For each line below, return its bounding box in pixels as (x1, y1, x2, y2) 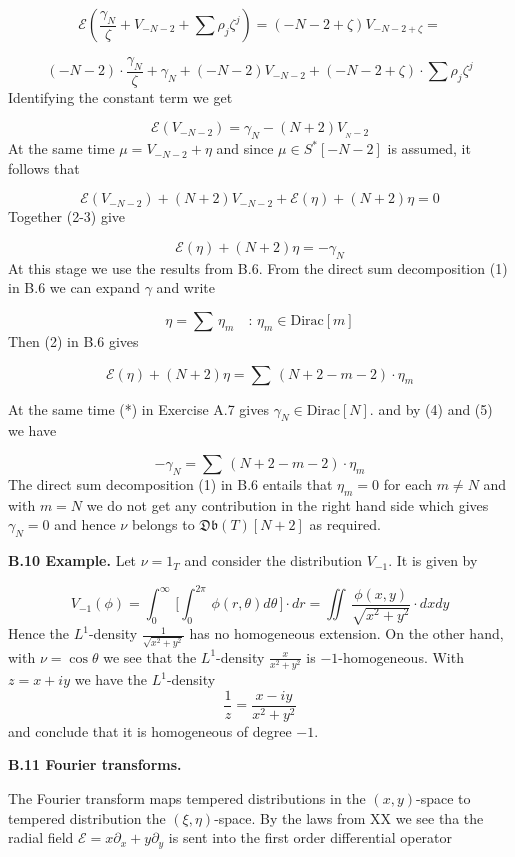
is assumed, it (387, 138, 471, 159)
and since (216, 138, 274, 159)
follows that (8, 157, 80, 178)
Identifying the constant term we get (8, 86, 233, 107)
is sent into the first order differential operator (168, 827, 453, 848)
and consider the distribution (184, 550, 363, 571)
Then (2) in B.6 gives (8, 330, 139, 351)
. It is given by (388, 550, 478, 571)
